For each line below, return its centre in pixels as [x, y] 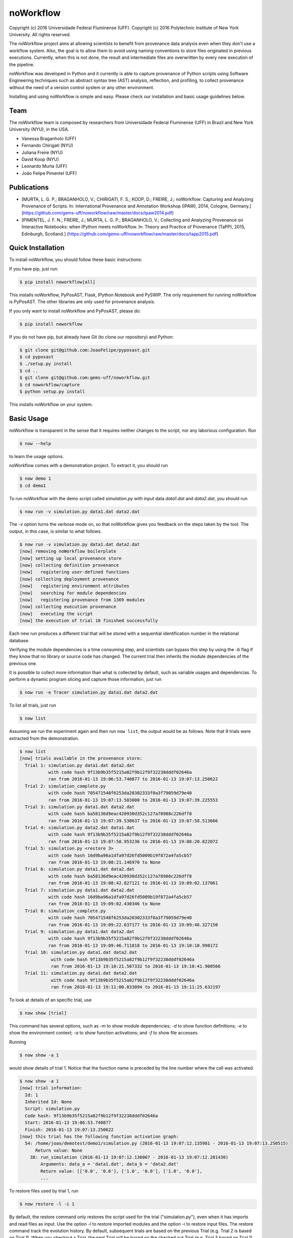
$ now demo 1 [35, 479]
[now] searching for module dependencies [73, 593]
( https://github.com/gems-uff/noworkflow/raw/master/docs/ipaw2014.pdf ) [98, 213]
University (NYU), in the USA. [39, 129]
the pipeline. [22, 64]
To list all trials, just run [33, 705]
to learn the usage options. [37, 456]
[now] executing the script [56, 614]
